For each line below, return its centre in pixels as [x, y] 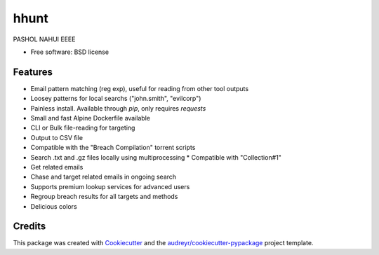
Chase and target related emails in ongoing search [104, 177]
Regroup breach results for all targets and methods [104, 197]
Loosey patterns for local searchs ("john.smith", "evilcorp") [116, 99]
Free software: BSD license [69, 52]
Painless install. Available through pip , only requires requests [118, 108]
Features [33, 72]
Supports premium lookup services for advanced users [110, 186]
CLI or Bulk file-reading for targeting [83, 128]
